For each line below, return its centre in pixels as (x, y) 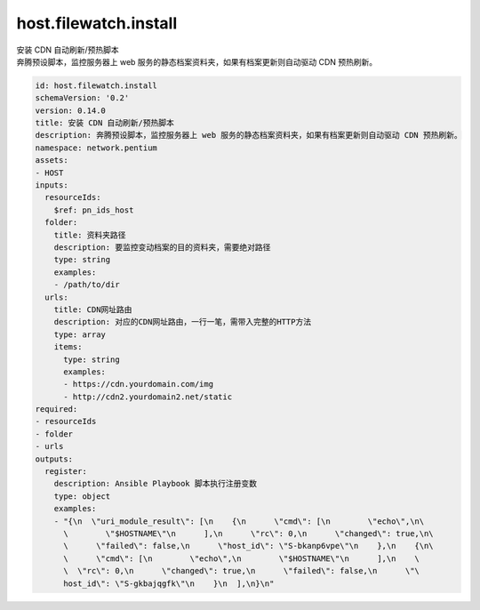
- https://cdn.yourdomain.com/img (138, 384)
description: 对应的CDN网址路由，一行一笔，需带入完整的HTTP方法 (182, 322)
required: (56, 409)
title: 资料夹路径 (90, 235)
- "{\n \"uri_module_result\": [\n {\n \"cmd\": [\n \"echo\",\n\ (239, 521)
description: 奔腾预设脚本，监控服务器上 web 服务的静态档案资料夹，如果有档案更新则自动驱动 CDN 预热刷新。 (248, 135)
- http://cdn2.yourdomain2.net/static (148, 397)
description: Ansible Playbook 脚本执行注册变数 (156, 484)
